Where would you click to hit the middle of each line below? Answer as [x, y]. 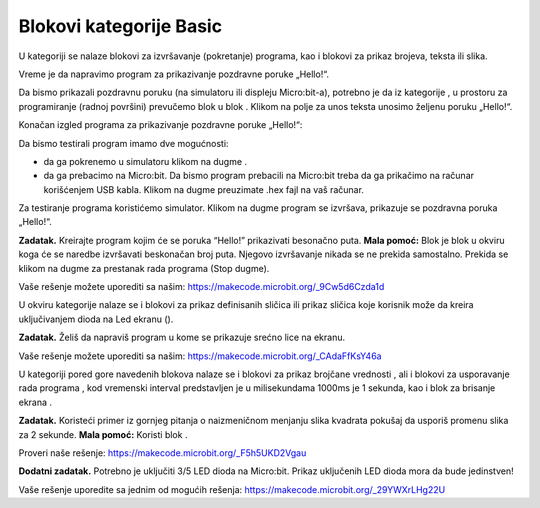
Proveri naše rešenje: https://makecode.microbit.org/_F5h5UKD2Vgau [162, 452]
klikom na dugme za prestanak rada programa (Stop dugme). [144, 268]
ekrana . [35, 402]
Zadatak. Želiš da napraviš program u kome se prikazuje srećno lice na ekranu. [181, 337]
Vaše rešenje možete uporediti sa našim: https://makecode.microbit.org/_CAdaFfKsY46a [200, 356]
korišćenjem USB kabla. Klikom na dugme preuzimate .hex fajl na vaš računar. [204, 189]
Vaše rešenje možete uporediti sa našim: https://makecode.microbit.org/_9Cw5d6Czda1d [201, 287]
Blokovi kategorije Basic [120, 26]
